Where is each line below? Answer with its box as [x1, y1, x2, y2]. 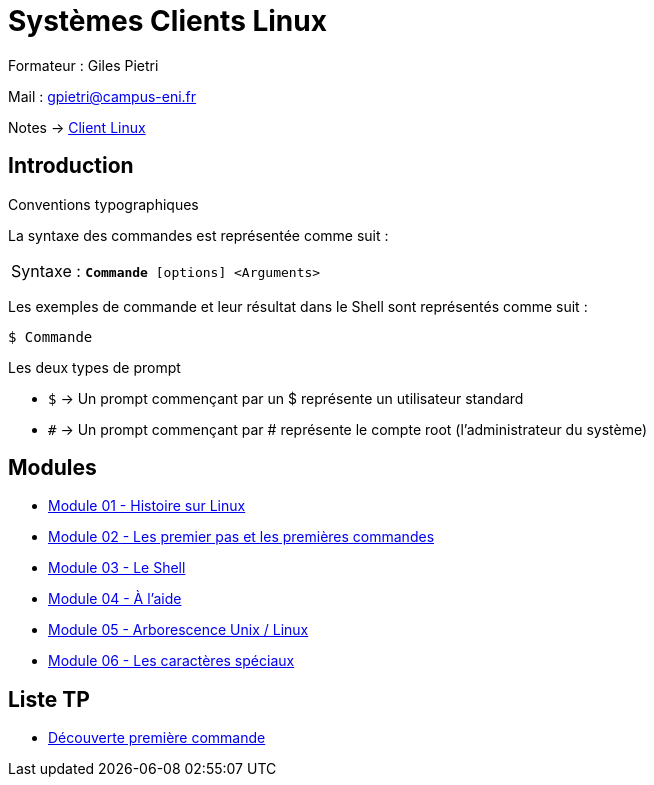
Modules [8, 455, 97, 481]
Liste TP [8, 686, 90, 712]
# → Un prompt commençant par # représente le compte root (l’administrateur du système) [48, 420, 648, 438]
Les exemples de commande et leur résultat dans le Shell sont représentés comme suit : [8, 297, 588, 315]
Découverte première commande [48, 729, 266, 747]
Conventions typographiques [8, 195, 199, 213]
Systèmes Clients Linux [8, 4, 327, 38]
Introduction [8, 153, 134, 179]
